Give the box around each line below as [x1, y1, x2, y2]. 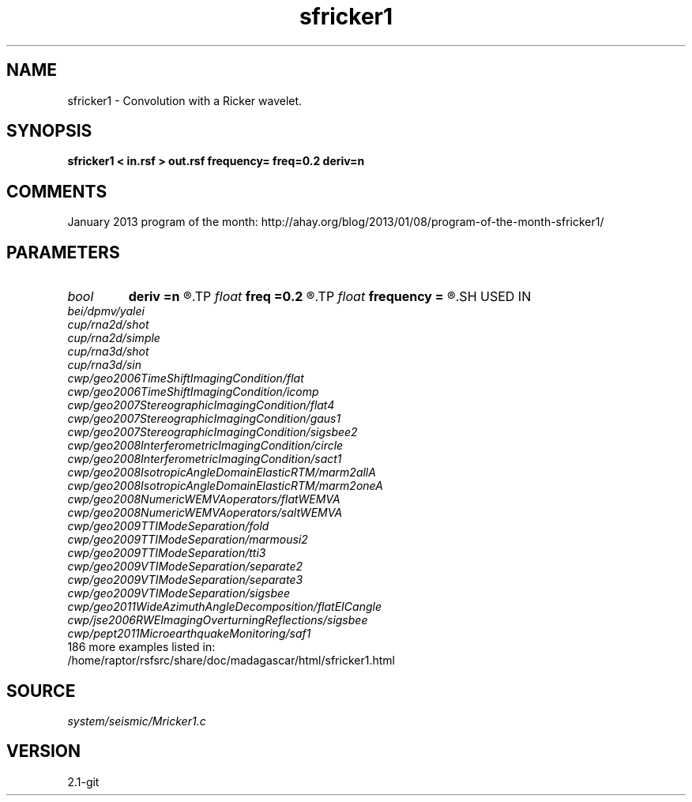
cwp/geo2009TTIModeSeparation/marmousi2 [67, 533, 308, 547]
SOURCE [6, 680, 76, 701]
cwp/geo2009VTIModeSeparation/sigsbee [67, 586, 291, 601]
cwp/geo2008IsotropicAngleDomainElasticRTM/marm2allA [67, 465, 376, 480]
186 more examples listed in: [67, 640, 216, 654]
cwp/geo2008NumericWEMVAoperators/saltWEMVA [67, 506, 343, 520]
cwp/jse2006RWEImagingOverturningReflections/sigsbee [67, 613, 368, 627]
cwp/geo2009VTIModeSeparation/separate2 [67, 559, 303, 574]
